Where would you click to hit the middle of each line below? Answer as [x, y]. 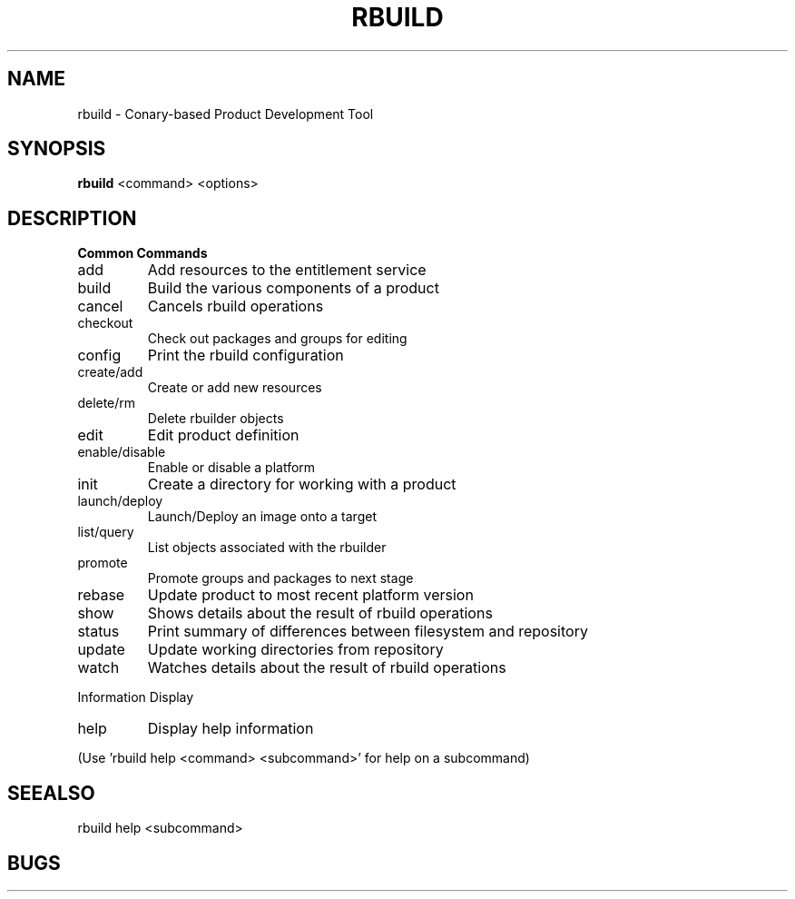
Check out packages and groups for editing [277, 339]
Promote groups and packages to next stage [280, 578]
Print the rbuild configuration [245, 356]
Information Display [136, 697]
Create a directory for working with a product [302, 484]
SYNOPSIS [57, 149]
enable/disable [122, 452]
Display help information [231, 729]
